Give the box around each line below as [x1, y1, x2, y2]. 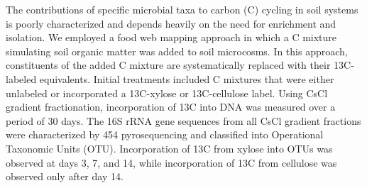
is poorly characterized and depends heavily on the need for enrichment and [6, 16, 336, 31]
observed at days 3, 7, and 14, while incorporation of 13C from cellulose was [6, 155, 337, 170]
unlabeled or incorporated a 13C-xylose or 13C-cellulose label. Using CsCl [6, 85, 328, 100]
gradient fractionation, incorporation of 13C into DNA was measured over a [6, 99, 336, 114]
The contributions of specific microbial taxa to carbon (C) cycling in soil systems [6, 2, 358, 16]
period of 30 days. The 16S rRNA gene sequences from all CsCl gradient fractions [6, 113, 361, 128]
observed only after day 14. [6, 169, 124, 184]
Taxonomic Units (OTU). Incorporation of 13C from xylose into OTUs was [6, 140, 333, 155]
